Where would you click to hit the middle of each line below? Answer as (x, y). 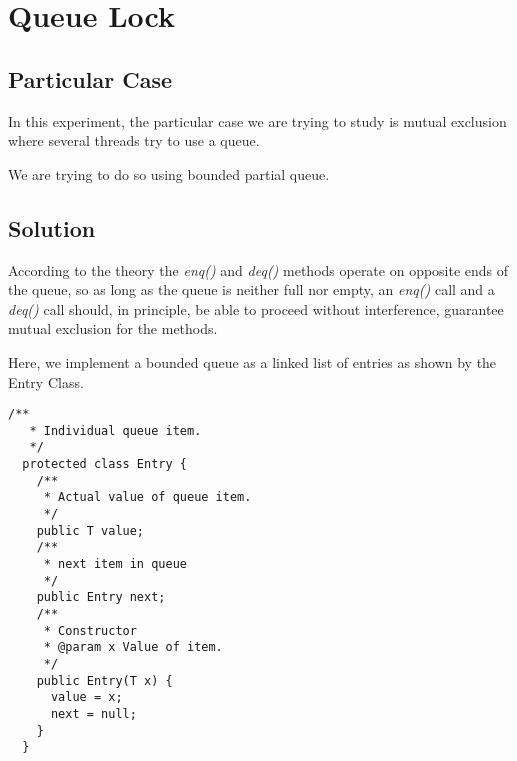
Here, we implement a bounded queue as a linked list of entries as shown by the (252, 361)
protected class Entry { (104, 464)
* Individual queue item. (115, 430)
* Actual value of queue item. (147, 497)
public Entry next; (101, 597)
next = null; (93, 713)
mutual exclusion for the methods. (113, 328)
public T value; (90, 530)
